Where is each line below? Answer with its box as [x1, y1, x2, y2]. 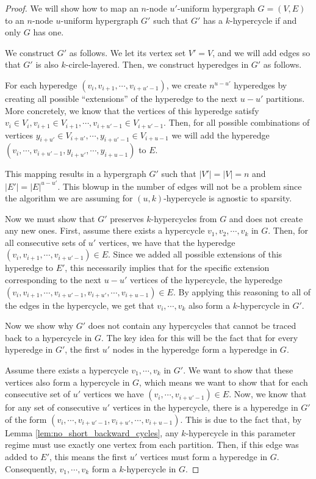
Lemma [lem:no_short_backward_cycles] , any [5, 426, 179, 439]
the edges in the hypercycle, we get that [5, 298, 154, 311]
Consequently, [5, 462, 57, 475]
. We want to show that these [183, 364, 293, 376]
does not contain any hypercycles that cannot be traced [88, 319, 296, 332]
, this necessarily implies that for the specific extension [65, 261, 270, 274]
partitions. [265, 92, 305, 104]
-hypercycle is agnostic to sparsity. [163, 192, 292, 204]
